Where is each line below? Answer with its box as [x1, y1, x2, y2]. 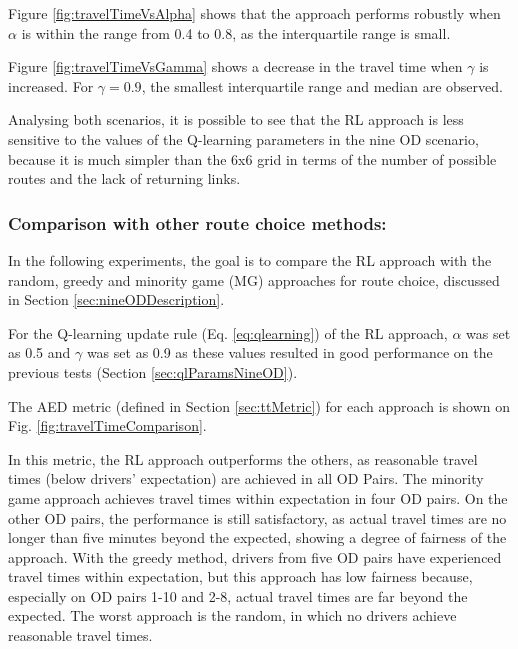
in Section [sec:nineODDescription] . [8, 289, 225, 310]
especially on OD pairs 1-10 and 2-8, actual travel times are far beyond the [8, 585, 468, 606]
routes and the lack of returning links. [8, 168, 241, 189]
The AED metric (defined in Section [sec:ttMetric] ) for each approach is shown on [8, 395, 511, 416]
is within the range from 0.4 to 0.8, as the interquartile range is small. [21, 22, 451, 43]
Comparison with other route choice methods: [8, 210, 387, 235]
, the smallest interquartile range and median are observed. [141, 75, 503, 96]
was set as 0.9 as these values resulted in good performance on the [86, 342, 493, 363]
